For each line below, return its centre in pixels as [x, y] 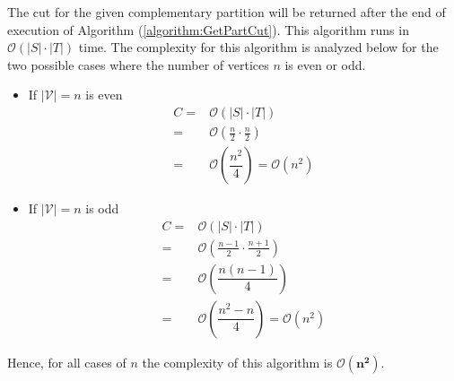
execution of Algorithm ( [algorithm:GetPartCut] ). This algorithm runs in [208, 29]
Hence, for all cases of [67, 362]
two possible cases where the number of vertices [138, 64]
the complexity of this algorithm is [237, 362]
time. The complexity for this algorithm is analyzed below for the [258, 47]
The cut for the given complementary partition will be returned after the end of [227, 12]
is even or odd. [325, 64]
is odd [102, 208]
